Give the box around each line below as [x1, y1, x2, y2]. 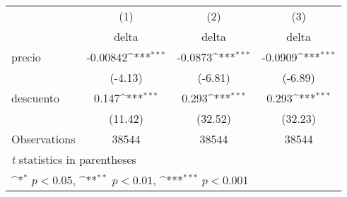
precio [11, 49, 41, 65]
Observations [11, 131, 76, 147]
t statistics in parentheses [11, 151, 136, 167]
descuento [11, 90, 60, 106]
